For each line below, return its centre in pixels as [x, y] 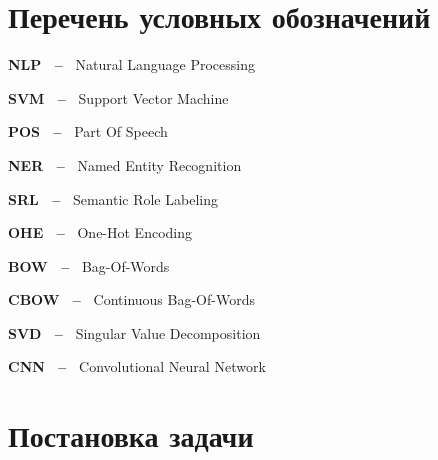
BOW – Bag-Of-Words [89, 265]
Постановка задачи [131, 435]
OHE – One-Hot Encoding [100, 232]
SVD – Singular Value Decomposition [134, 332]
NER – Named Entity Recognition [125, 164]
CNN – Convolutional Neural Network [137, 366]
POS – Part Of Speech [88, 131]
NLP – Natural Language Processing [131, 64]
